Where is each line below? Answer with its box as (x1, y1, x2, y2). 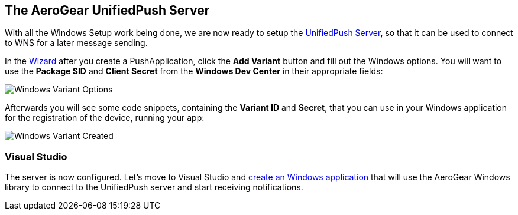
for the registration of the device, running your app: (5, 113, 205, 123)
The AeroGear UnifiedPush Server (5, 3, 210, 18)
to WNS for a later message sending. (5, 38, 148, 48)
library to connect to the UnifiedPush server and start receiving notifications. (5, 182, 303, 193)
